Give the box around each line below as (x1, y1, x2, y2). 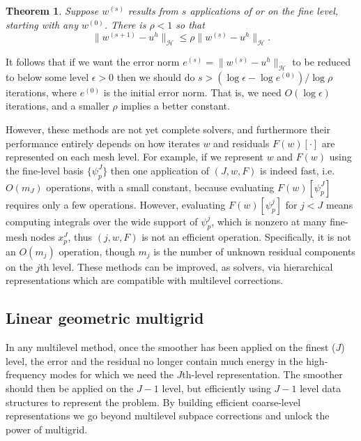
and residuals (213, 135, 270, 150)
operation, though (59, 244, 135, 258)
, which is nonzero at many (211, 214, 327, 228)
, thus (68, 230, 93, 244)
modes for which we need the (49, 367, 174, 382)
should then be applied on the (6, 380, 134, 395)
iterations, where (6, 84, 77, 99)
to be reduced (292, 54, 351, 68)
